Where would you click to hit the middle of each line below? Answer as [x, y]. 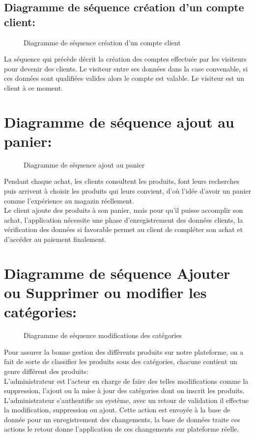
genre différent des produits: [46, 371]
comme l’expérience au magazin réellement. [69, 200]
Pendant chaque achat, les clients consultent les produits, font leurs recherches [122, 181]
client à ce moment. [33, 87]
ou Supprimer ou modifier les [105, 292]
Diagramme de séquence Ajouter [117, 273]
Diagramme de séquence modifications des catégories [103, 335]
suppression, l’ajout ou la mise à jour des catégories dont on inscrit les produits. [124, 390]
